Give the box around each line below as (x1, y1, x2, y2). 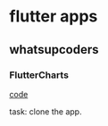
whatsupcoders (9, 42, 100, 57)
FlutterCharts (9, 69, 70, 81)
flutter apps (9, 6, 98, 27)
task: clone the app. (9, 105, 82, 117)
